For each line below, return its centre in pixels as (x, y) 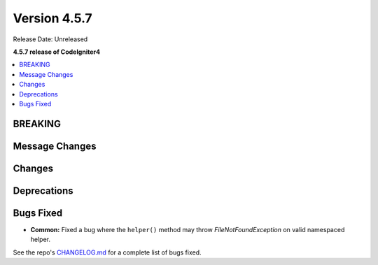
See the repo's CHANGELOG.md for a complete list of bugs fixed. (107, 252)
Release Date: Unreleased (50, 39)
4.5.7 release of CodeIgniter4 (57, 52)
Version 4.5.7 (52, 18)
